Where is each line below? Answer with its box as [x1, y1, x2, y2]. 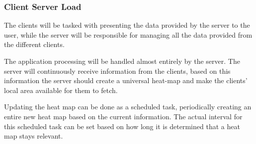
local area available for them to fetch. [4, 85, 118, 95]
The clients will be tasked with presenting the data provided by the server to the [4, 20, 250, 30]
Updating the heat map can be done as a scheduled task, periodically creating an [4, 101, 252, 112]
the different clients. [4, 39, 65, 49]
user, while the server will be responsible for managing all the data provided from [4, 29, 253, 40]
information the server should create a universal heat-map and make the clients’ [4, 75, 248, 86]
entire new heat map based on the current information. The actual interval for [4, 111, 243, 121]
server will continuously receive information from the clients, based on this [4, 65, 231, 76]
